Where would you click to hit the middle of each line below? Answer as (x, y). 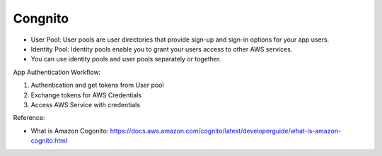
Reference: (29, 118)
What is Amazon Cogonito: (70, 131)
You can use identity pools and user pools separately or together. (126, 59)
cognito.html (49, 140)
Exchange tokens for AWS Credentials (86, 95)
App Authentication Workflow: (57, 72)
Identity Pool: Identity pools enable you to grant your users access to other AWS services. (162, 49)
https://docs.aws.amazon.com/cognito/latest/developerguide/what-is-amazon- (226, 131)
